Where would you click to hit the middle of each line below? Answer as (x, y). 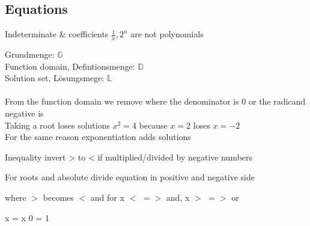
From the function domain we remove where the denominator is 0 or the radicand (155, 101)
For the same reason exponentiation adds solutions (98, 137)
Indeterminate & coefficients (57, 34)
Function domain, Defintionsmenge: (70, 66)
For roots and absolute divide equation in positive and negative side (130, 177)
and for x (107, 197)
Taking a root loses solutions (57, 125)
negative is (24, 113)
